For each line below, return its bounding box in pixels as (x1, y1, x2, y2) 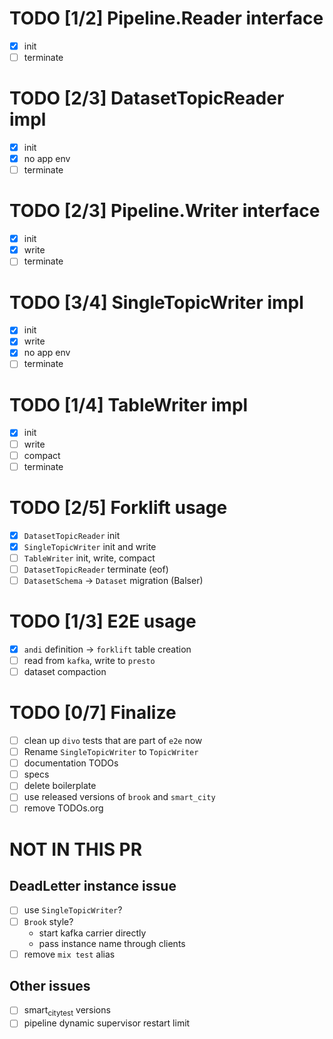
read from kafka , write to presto (23, 654, 156, 666)
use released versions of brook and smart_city (23, 791, 216, 803)
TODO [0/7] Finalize (9, 702, 177, 724)
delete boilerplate (23, 780, 97, 792)
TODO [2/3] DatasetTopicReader (9, 87, 285, 110)
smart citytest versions (23, 1004, 111, 1019)
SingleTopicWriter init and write (23, 540, 157, 552)
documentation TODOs (23, 757, 119, 769)
